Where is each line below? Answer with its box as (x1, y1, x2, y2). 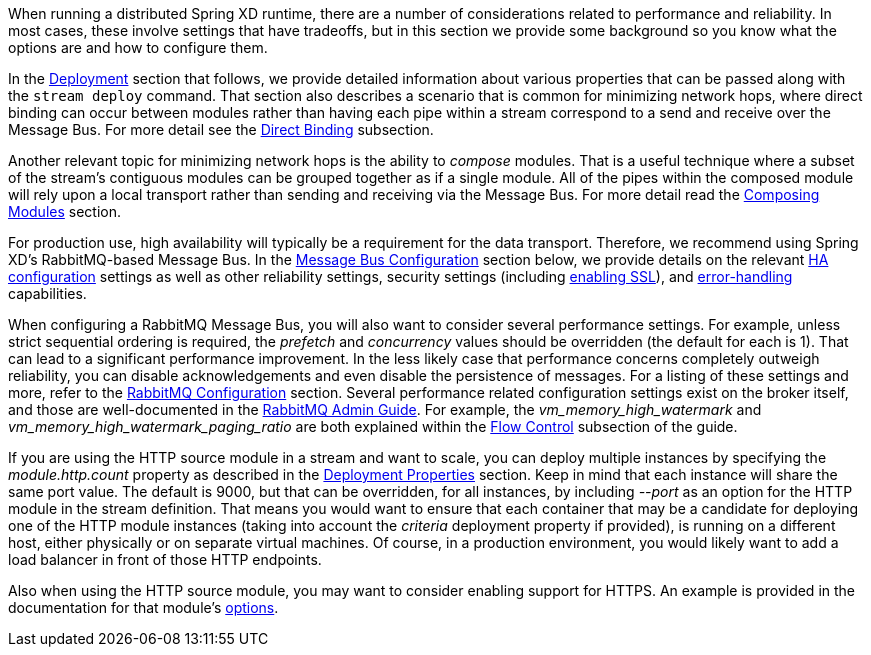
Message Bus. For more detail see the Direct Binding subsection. (8, 121, 434, 138)
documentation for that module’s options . (8, 599, 279, 616)
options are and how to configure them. (8, 39, 268, 56)
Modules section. (8, 203, 122, 220)
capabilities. (8, 285, 87, 302)
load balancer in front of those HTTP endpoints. (8, 551, 322, 568)
